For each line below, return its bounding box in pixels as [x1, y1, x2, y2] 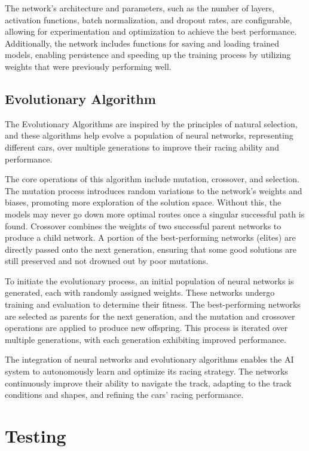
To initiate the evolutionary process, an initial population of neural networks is [5, 274, 294, 287]
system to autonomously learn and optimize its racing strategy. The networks [5, 365, 288, 378]
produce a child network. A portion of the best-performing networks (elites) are [5, 231, 296, 244]
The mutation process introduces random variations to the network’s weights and [5, 184, 302, 197]
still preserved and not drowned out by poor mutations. [5, 254, 209, 267]
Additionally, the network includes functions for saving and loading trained [5, 36, 279, 49]
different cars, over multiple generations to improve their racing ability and [5, 140, 279, 153]
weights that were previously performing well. [5, 60, 172, 72]
